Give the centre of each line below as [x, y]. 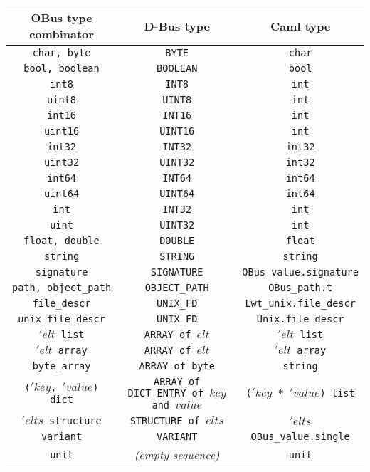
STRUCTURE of [165, 421]
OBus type [62, 17]
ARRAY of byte [177, 366]
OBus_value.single [300, 436]
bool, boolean [62, 68]
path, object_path [62, 288]
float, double [62, 241]
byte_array [62, 366]
